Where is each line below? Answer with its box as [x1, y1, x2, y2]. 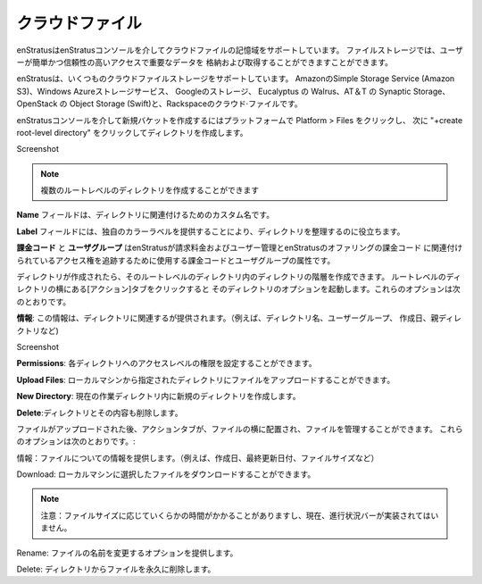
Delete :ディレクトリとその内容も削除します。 [16, 407, 183, 418]
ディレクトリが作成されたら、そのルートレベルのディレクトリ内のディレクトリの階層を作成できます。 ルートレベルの [16, 271, 446, 282]
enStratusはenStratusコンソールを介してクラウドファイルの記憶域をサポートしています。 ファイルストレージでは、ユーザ [16, 45, 463, 55]
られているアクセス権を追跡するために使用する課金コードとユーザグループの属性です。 [16, 254, 336, 265]
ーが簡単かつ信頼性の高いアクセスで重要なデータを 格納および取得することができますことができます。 [16, 56, 393, 67]
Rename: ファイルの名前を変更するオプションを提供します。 [16, 547, 238, 558]
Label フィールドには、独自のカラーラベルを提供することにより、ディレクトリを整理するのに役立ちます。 [16, 226, 405, 237]
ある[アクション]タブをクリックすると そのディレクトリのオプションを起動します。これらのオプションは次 [71, 284, 461, 295]
